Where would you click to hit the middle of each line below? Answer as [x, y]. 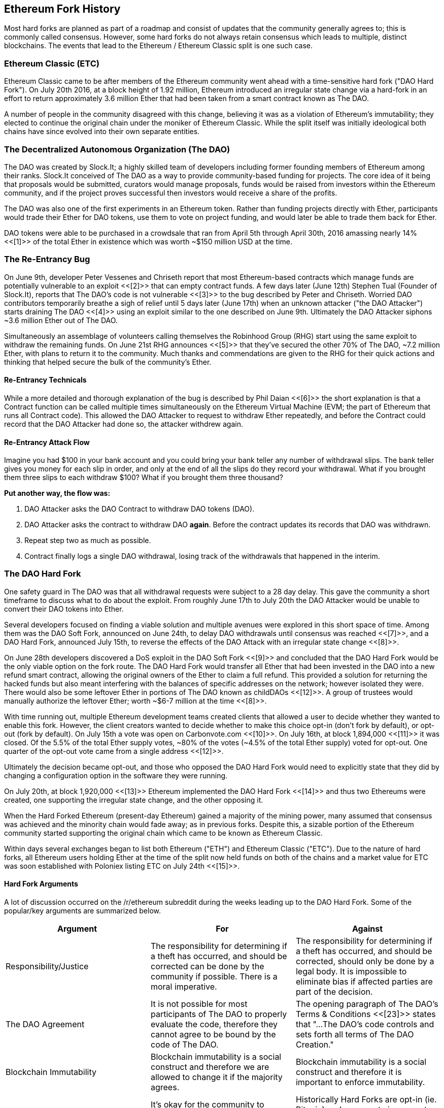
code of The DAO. [184, 1045]
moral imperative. [184, 987]
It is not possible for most [199, 1004]
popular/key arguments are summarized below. [82, 911]
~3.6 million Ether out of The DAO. [61, 320]
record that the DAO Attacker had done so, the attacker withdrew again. [124, 424]
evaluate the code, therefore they [214, 1024]
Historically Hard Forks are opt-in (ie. [366, 1100]
